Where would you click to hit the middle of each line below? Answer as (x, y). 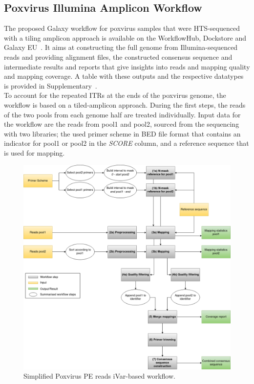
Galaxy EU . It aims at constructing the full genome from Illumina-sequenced (121, 47)
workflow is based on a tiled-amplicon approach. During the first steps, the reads (125, 104)
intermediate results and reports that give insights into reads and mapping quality (127, 66)
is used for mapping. (34, 152)
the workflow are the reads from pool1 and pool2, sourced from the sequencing (122, 124)
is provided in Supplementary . (51, 85)
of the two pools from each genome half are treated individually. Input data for (122, 114)
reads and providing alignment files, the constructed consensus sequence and (118, 56)
